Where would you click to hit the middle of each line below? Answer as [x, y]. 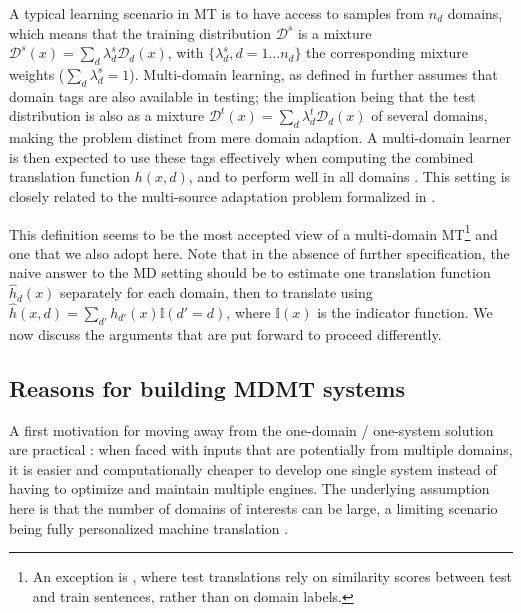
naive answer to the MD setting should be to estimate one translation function [250, 272]
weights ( [37, 73]
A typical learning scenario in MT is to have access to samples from [217, 13]
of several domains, [429, 115]
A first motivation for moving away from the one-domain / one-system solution [251, 429]
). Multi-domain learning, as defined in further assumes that [313, 73]
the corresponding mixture [387, 52]
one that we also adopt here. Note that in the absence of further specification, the [259, 252]
